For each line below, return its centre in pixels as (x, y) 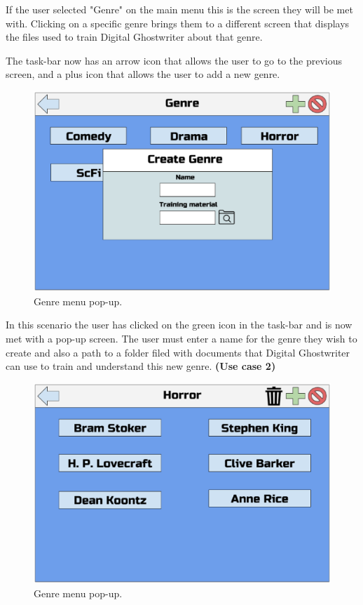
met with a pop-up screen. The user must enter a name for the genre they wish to (181, 339)
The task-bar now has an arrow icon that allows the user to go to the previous (174, 60)
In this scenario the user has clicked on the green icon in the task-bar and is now (179, 325)
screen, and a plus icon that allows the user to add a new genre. (143, 74)
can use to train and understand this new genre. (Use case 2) (141, 366)
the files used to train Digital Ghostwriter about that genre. (134, 37)
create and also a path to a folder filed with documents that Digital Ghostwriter (178, 352)
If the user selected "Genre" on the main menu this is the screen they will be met (179, 9)
